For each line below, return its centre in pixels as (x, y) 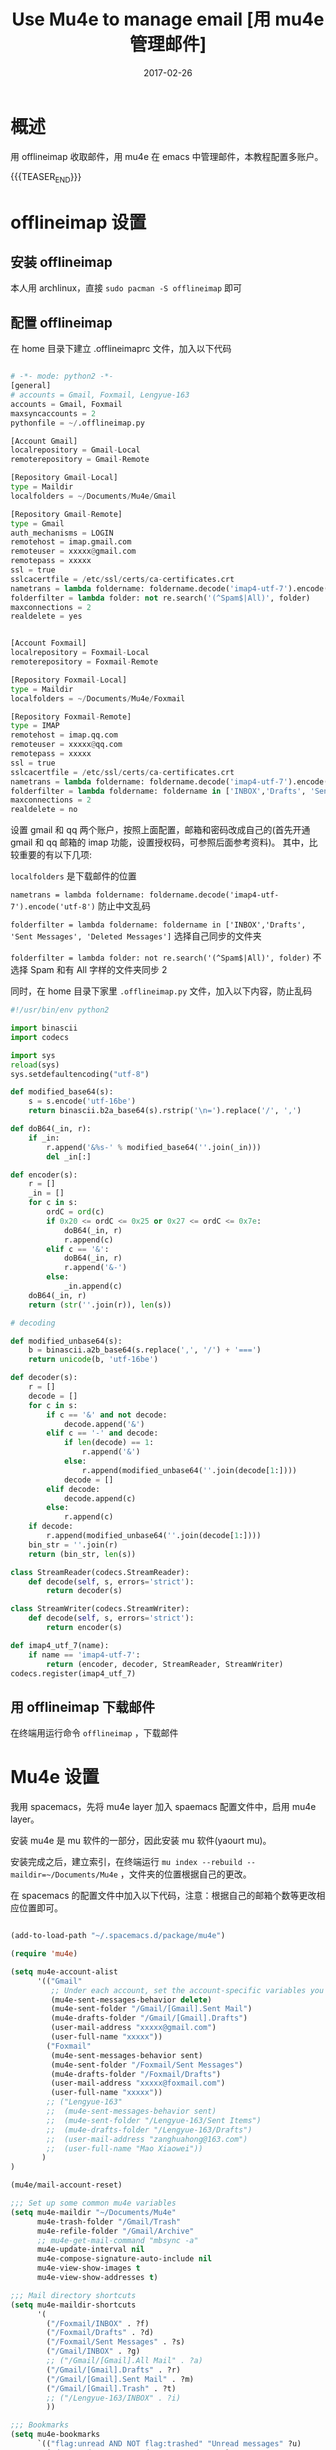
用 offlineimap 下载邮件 (82, 1706)
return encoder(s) (84, 1628)
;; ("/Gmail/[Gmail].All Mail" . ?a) (124, 2361)
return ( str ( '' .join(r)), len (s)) (100, 1305)
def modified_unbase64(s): (66, 1341)
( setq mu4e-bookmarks (55, 2435)
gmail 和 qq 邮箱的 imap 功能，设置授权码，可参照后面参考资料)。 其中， (160, 842)
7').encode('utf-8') (53, 907)
